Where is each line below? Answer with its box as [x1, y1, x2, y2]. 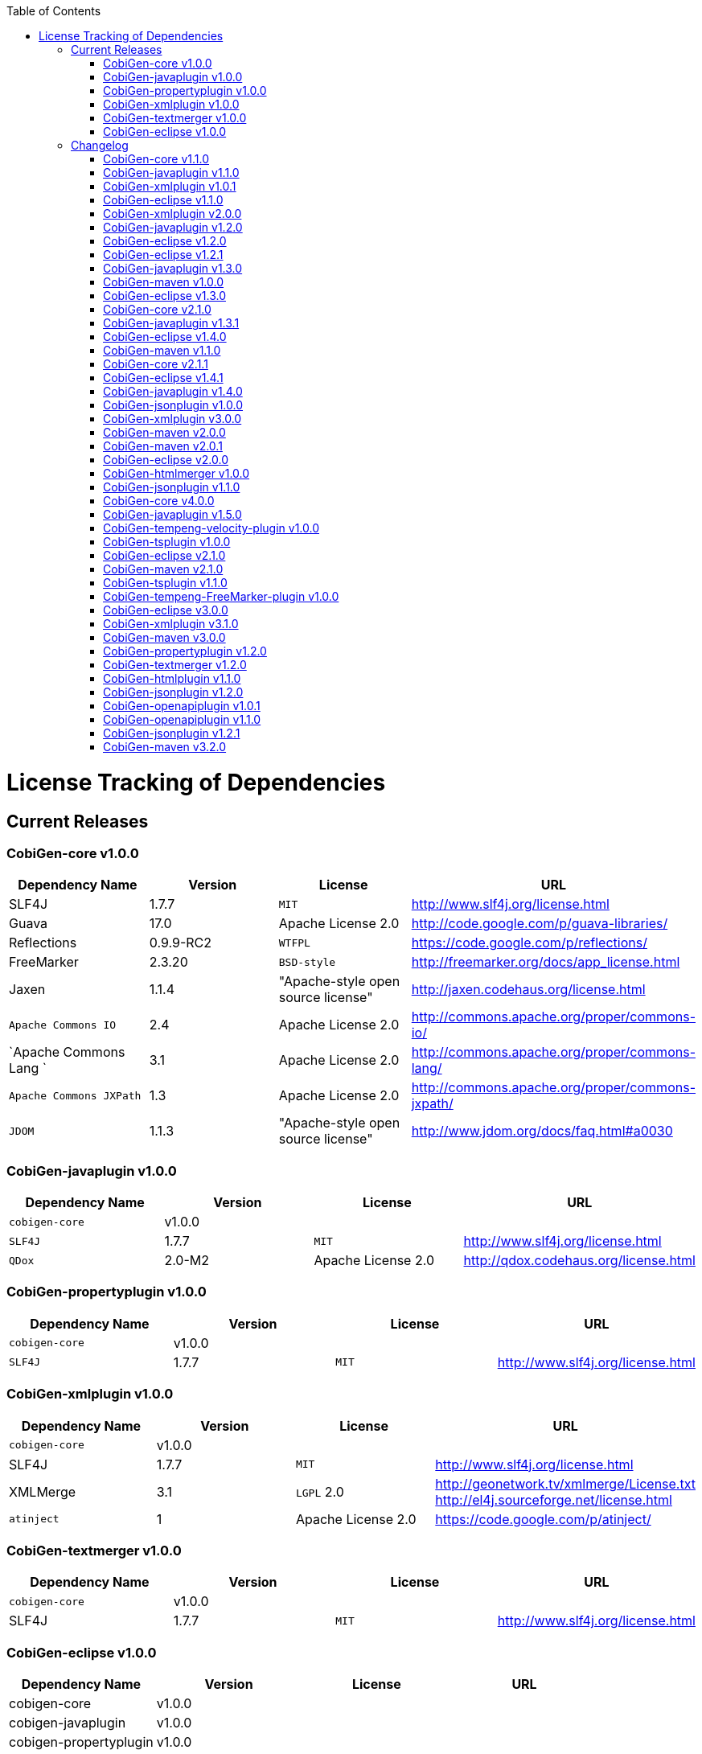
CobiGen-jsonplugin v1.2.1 [103, 726, 240, 740]
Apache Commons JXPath [9, 1089, 142, 1102]
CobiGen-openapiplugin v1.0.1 [103, 699, 261, 713]
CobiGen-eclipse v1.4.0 [103, 330, 227, 343]
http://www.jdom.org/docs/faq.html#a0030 [411, 1123, 673, 1140]
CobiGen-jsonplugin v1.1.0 [103, 480, 240, 494]
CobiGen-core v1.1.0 [103, 152, 210, 166]
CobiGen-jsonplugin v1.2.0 [103, 685, 244, 699]
